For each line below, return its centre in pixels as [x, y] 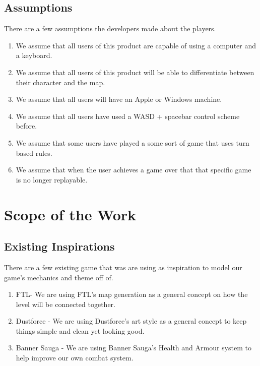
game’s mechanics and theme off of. [59, 277]
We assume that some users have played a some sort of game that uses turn [133, 142]
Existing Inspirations [59, 246]
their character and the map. [60, 82]
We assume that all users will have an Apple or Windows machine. [119, 99]
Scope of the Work [70, 214]
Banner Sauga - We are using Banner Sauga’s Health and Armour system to [134, 348]
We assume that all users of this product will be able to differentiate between [135, 72]
